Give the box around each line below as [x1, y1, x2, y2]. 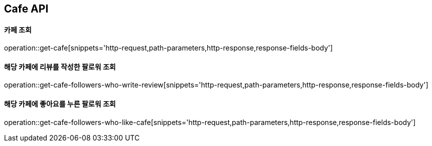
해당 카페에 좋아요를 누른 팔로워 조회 [4, 99, 116, 108]
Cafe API [4, 2, 49, 15]
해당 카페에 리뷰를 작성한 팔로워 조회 [4, 62, 116, 71]
